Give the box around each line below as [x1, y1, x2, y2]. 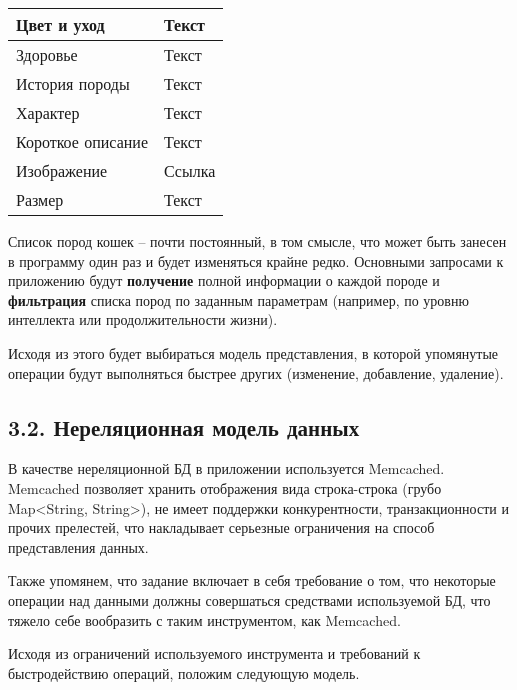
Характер [16, 101, 80, 124]
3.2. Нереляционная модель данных [8, 411, 360, 442]
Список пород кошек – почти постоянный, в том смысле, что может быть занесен [8, 231, 507, 251]
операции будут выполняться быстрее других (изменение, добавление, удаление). [8, 362, 504, 383]
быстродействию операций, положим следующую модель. [8, 662, 360, 683]
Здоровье [16, 43, 78, 66]
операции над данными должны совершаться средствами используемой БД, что [8, 589, 491, 610]
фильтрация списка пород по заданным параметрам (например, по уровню [8, 289, 469, 310]
